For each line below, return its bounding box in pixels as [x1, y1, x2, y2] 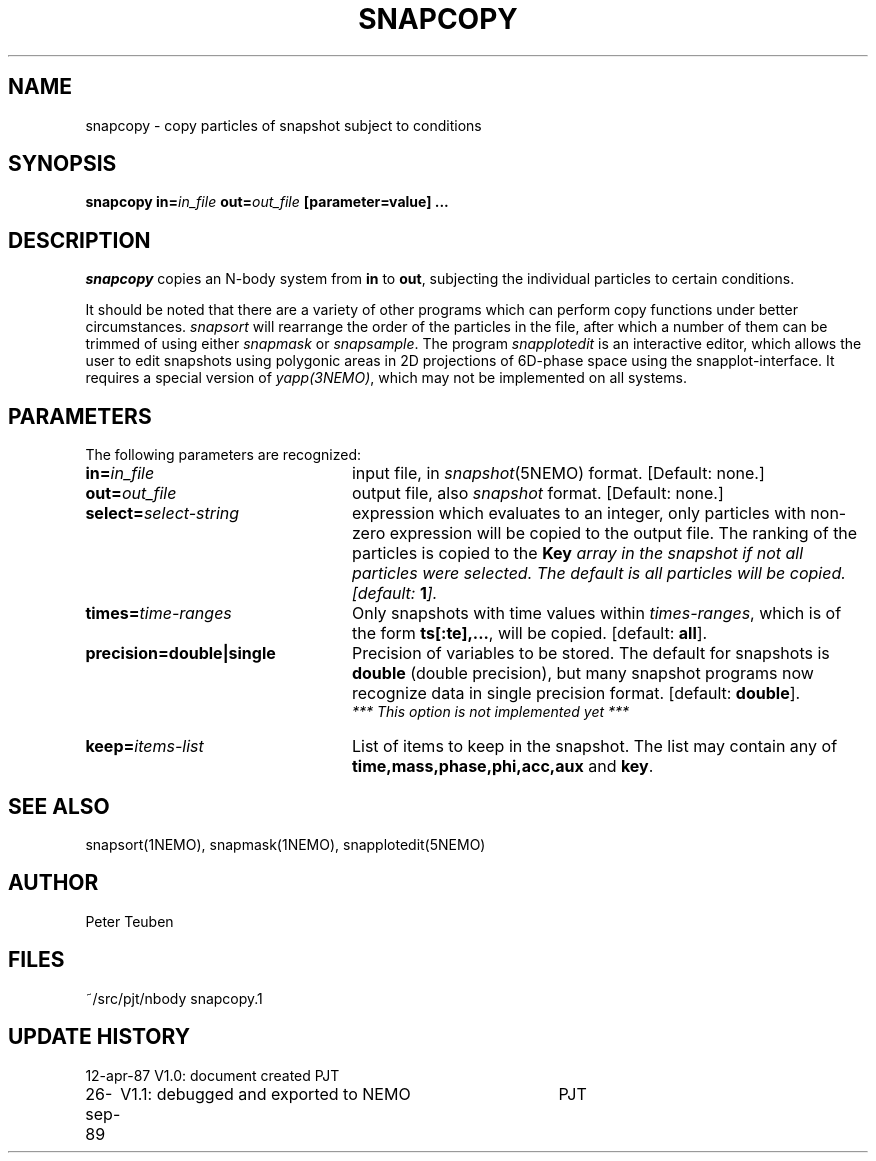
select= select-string [85, 503, 240, 524]
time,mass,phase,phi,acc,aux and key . [351, 756, 654, 777]
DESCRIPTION [8, 227, 151, 253]
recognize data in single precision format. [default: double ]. [351, 683, 801, 704]
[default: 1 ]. [351, 583, 438, 604]
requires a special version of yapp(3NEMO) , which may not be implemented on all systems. [85, 369, 687, 387]
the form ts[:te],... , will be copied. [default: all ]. [351, 623, 708, 644]
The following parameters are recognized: [85, 446, 362, 464]
